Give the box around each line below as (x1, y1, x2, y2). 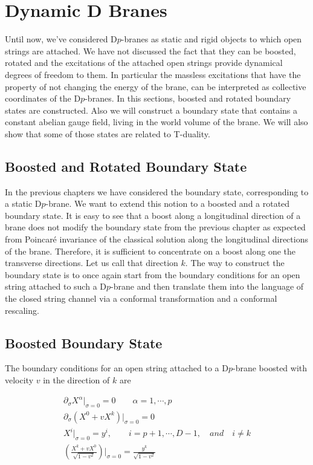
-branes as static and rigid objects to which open (121, 33, 302, 45)
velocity (5, 374, 34, 386)
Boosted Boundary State (5, 333, 163, 352)
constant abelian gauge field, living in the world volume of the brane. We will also (5, 115, 308, 128)
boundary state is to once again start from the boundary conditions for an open (5, 268, 300, 281)
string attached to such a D (5, 280, 106, 293)
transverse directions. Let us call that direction (5, 256, 178, 269)
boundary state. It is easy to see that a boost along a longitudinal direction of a (5, 209, 301, 221)
